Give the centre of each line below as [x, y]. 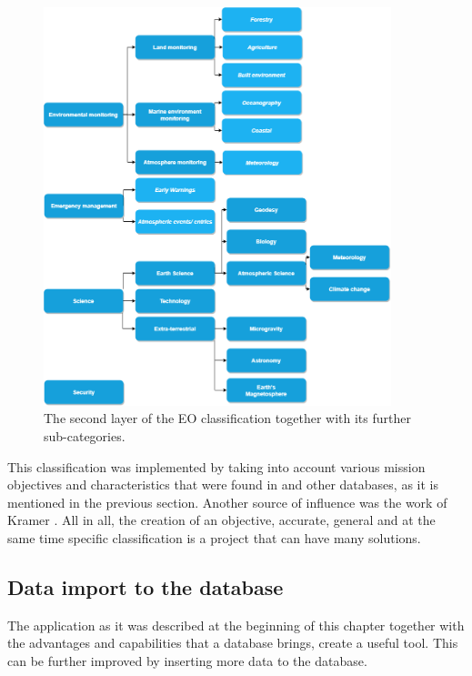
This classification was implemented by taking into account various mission [216, 466]
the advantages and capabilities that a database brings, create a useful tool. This [233, 643]
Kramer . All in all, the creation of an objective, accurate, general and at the [221, 520]
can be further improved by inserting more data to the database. [187, 660]
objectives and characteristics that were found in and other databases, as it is [223, 484]
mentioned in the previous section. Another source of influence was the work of [227, 502]
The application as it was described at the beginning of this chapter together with [236, 625]
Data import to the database [146, 586]
